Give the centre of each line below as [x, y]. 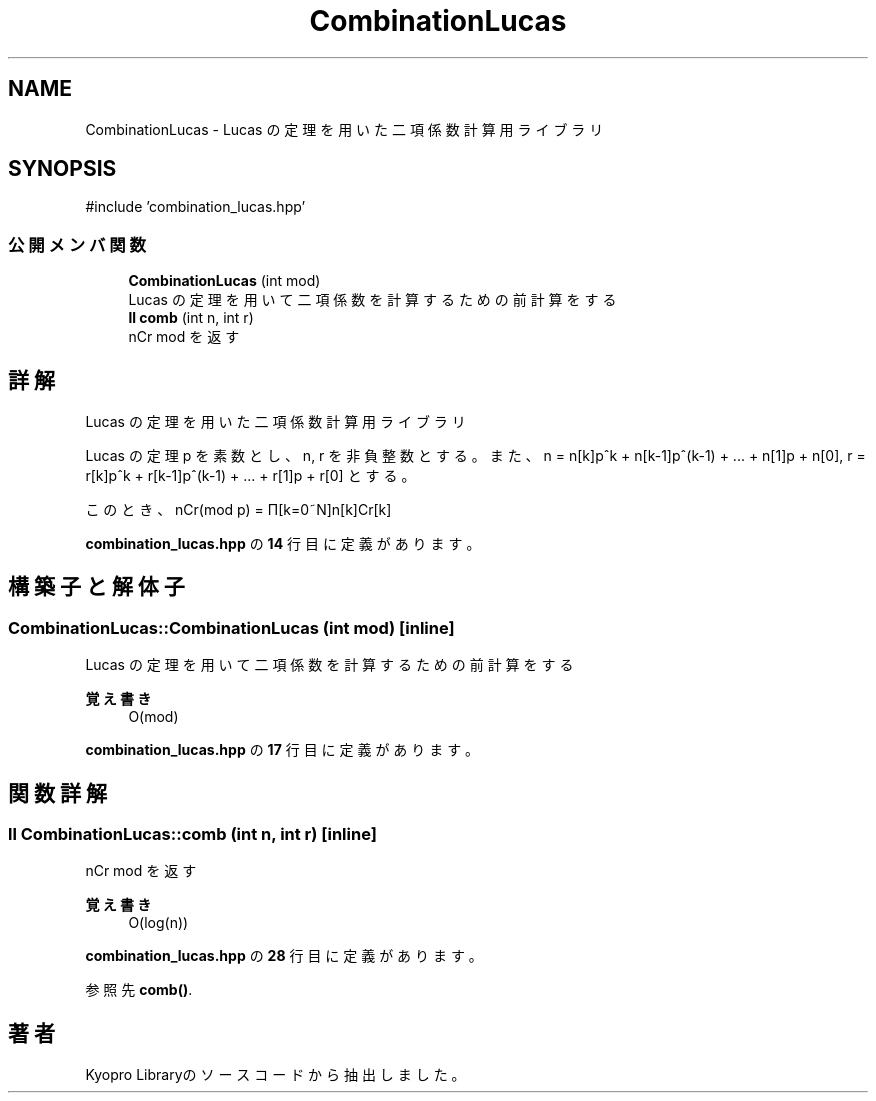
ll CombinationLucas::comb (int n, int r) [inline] [192, 834]
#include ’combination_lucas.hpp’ [195, 207]
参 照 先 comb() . [139, 990]
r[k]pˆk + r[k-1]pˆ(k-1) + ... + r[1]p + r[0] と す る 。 [250, 476]
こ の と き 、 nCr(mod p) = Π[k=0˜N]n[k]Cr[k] [238, 510]
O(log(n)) [158, 923]
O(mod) [153, 717]
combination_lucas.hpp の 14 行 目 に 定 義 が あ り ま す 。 [283, 544]
